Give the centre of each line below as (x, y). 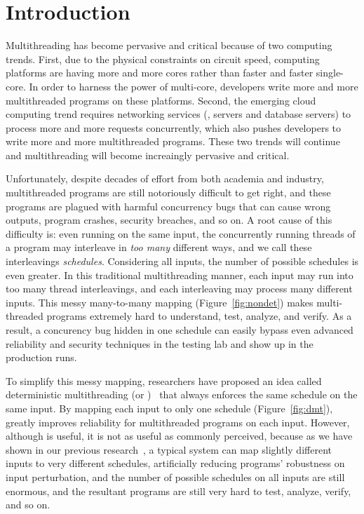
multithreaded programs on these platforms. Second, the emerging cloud (161, 100)
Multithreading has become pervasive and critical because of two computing (169, 45)
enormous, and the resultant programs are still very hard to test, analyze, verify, (178, 491)
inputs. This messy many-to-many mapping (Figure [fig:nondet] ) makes (160, 302)
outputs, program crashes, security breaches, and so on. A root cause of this (169, 220)
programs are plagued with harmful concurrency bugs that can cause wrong (168, 206)
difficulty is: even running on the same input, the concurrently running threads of (181, 233)
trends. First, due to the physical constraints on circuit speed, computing (163, 59)
